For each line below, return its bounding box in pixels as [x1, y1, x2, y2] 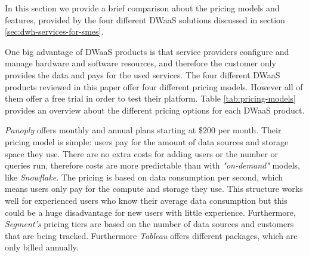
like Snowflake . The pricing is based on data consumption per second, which [5, 170, 283, 183]
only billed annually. [5, 241, 79, 253]
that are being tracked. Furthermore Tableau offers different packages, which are [5, 229, 298, 241]
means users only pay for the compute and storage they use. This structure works [5, 182, 303, 195]
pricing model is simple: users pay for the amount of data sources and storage [5, 135, 289, 148]
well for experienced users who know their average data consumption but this [5, 194, 288, 206]
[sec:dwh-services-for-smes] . [5, 25, 104, 38]
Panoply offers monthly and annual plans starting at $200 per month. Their [5, 124, 282, 136]
